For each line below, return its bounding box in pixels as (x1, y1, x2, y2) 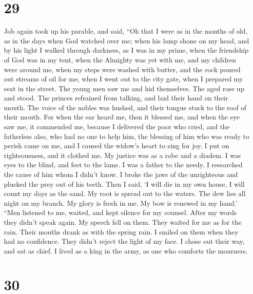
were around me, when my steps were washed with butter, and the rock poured (4, 64, 241, 74)
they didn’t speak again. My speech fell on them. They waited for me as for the (4, 217, 242, 227)
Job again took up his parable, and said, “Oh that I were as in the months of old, (4, 26, 248, 36)
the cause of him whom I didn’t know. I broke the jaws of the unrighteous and (4, 169, 238, 179)
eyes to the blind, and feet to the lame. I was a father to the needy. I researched (4, 159, 243, 170)
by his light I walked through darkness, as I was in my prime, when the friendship (4, 45, 249, 55)
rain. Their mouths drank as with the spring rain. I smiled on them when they (4, 226, 238, 236)
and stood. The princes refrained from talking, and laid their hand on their (4, 93, 228, 103)
